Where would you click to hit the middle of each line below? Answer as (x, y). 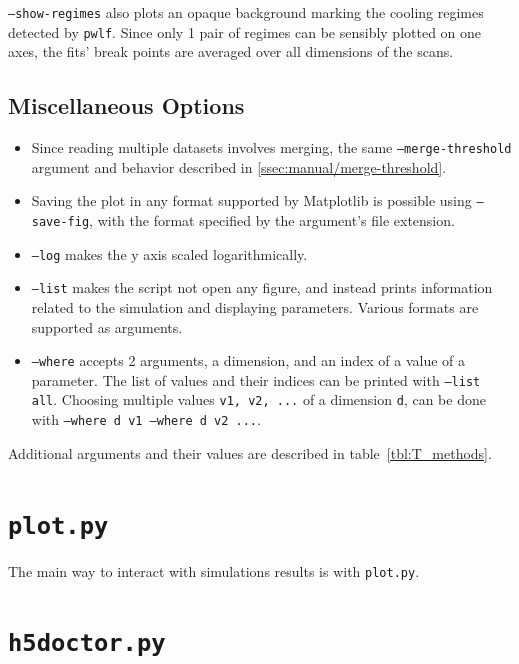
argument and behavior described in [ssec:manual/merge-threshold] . (239, 166)
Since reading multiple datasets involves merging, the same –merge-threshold (271, 147)
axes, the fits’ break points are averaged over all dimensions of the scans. (231, 51)
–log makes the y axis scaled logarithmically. (169, 253)
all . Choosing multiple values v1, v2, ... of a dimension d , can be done (258, 399)
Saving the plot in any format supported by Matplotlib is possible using (251, 200)
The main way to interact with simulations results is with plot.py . (214, 570)
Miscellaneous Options (126, 105)
